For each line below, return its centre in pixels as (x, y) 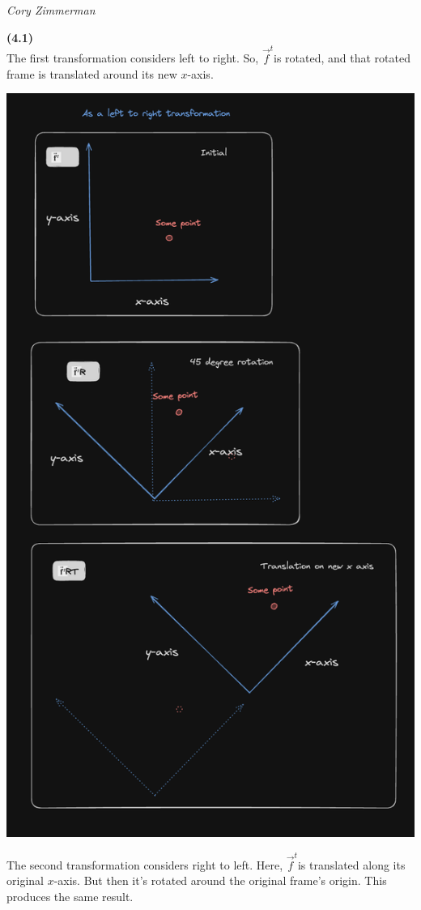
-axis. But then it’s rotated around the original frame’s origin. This (220, 880)
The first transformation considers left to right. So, (133, 57)
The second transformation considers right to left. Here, (145, 864)
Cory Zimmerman (51, 10)
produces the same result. (70, 896)
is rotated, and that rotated (342, 57)
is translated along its (351, 864)
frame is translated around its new (92, 73)
